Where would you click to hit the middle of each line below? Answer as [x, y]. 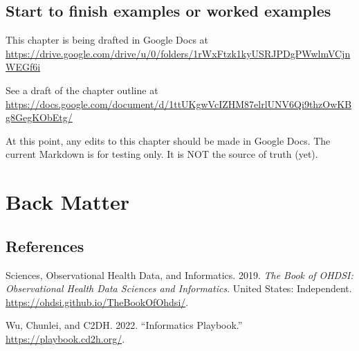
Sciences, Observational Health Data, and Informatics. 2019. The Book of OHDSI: [179, 274]
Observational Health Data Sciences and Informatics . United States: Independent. [179, 288]
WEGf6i [23, 67]
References [45, 245]
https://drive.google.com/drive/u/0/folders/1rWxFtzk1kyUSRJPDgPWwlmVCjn [178, 53]
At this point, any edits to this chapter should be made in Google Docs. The [168, 140]
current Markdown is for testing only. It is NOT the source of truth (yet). [162, 154]
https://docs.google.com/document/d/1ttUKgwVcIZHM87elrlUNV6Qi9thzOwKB [179, 103]
